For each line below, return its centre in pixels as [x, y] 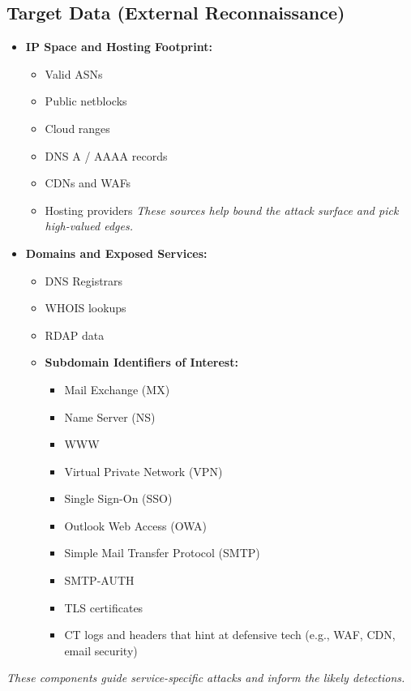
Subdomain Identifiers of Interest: [141, 362]
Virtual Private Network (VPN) [143, 471]
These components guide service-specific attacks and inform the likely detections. [206, 678]
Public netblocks [86, 101]
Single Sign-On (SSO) [118, 498]
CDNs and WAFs [88, 183]
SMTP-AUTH [99, 580]
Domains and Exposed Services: [116, 253]
